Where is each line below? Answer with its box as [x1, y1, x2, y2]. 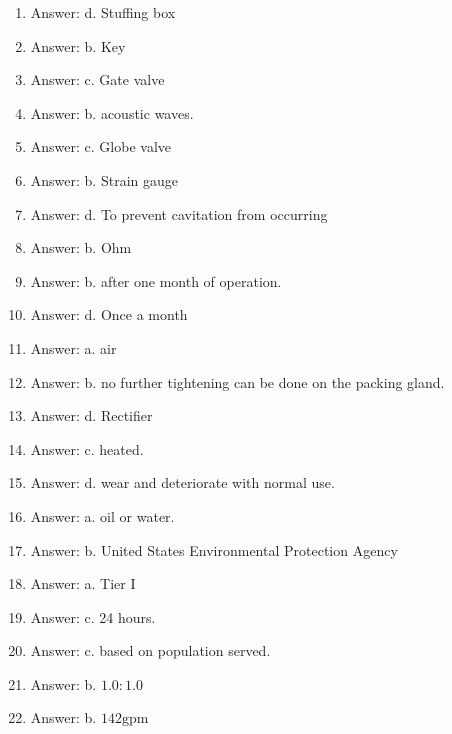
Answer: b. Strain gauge [30, 169, 178, 190]
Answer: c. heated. [30, 438, 144, 459]
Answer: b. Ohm [30, 237, 132, 258]
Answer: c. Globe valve [30, 136, 171, 157]
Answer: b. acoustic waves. [30, 102, 194, 123]
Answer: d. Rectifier [30, 405, 153, 426]
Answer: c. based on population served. [30, 640, 271, 661]
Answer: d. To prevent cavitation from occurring [30, 203, 328, 224]
